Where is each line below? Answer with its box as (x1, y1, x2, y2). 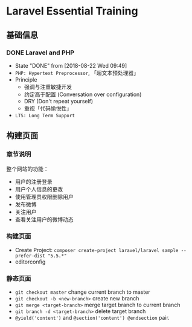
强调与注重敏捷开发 (24, 83, 72, 90)
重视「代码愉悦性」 (24, 105, 72, 112)
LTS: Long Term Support (14, 112, 75, 118)
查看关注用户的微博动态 (14, 216, 74, 223)
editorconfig (14, 258, 46, 265)
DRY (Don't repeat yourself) (24, 97, 94, 105)
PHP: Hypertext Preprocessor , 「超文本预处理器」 (14, 69, 139, 76)
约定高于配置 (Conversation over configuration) (24, 91, 142, 98)
